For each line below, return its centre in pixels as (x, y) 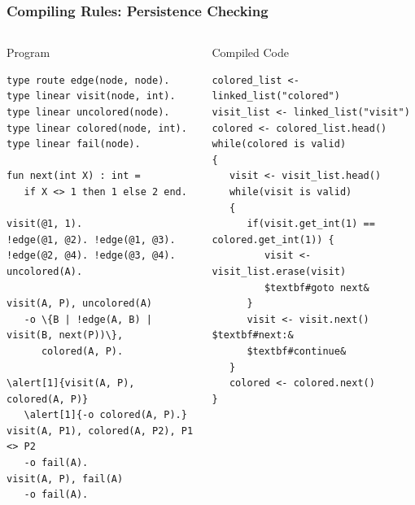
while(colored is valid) (279, 144)
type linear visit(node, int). (91, 96)
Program (28, 52)
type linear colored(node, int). (97, 128)
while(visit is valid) (290, 192)
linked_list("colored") (276, 96)
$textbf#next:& (253, 335)
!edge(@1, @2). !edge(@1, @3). (91, 239)
